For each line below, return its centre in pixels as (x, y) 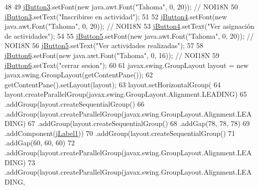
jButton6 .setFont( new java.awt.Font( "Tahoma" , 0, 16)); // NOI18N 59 (112, 55)
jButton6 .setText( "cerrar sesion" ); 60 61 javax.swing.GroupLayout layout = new (127, 65)
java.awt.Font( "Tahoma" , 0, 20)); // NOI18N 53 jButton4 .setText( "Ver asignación (129, 26)
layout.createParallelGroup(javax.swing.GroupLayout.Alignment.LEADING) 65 (126, 94)
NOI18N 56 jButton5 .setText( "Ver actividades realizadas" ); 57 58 (104, 45)
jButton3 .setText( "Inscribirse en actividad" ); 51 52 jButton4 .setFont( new (116, 16)
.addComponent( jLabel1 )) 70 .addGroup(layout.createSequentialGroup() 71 (120, 133)
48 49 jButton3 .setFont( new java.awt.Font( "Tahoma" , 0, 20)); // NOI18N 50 (121, 6)
